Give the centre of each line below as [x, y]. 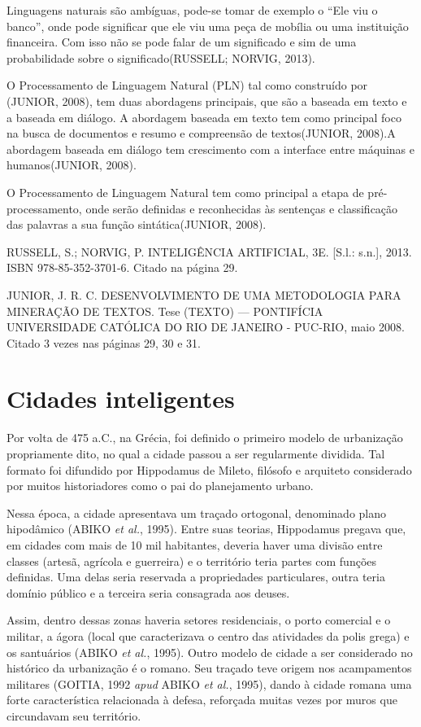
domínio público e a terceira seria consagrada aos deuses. [148, 592]
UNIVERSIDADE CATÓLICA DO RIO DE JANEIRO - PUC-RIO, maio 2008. [206, 327]
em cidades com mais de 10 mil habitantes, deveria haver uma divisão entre [195, 544]
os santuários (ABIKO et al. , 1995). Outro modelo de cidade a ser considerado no [210, 652]
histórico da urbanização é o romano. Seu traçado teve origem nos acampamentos [209, 668]
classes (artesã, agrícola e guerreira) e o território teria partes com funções [192, 561]
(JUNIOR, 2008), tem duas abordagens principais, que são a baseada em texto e [207, 101]
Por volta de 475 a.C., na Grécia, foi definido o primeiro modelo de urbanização [205, 438]
